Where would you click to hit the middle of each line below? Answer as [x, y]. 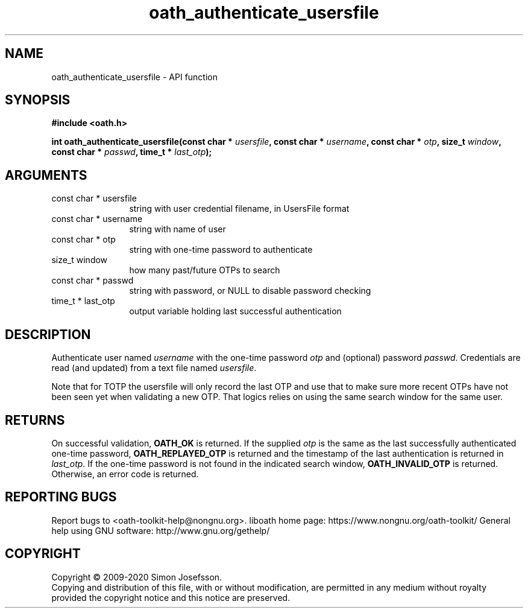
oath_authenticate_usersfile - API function [135, 77]
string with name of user [178, 229]
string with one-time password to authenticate [221, 250]
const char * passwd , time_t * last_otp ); [132, 152]
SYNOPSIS [38, 100]
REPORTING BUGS [61, 497]
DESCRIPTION [48, 334]
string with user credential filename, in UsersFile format [239, 209]
